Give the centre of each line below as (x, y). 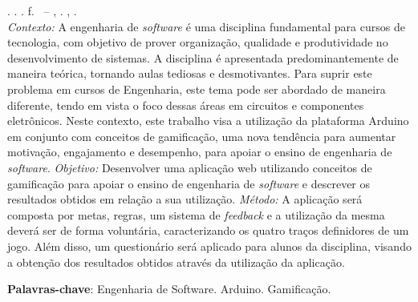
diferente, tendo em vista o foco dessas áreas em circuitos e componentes (186, 105)
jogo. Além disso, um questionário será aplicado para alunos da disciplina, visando (209, 246)
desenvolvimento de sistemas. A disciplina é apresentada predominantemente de (203, 57)
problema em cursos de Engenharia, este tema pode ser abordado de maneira (197, 89)
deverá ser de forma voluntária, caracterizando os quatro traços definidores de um (208, 230)
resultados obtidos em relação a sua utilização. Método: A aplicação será (185, 199)
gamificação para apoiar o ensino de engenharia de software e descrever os (189, 183)
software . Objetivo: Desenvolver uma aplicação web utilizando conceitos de (190, 167)
